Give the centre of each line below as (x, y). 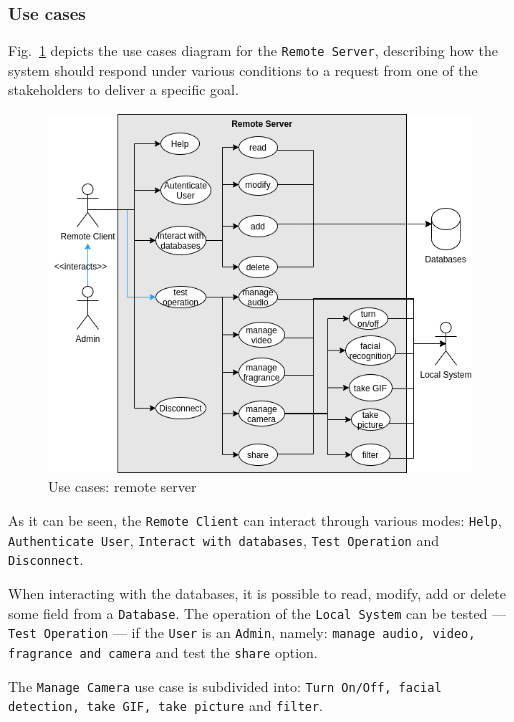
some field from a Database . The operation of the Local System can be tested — (257, 612)
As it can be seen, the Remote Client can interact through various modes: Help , (255, 520)
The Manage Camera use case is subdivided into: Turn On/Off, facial (225, 685)
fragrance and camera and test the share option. (163, 651)
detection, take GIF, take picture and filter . (166, 705)
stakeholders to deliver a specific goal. (123, 89)
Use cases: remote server (122, 486)
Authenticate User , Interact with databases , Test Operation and (223, 539)
